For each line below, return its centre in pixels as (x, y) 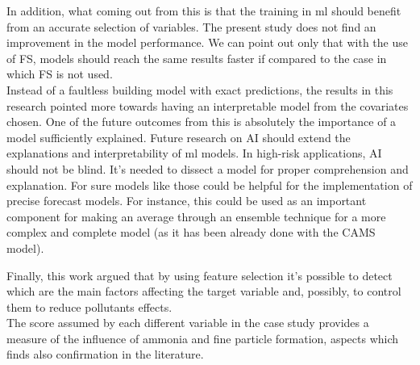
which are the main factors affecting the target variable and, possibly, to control (204, 291)
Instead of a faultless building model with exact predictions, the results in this (200, 89)
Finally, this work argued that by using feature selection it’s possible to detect (200, 275)
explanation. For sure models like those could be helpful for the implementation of (210, 185)
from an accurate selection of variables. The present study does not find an (191, 26)
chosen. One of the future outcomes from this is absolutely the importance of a (202, 122)
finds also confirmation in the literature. (105, 354)
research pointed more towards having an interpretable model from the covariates (208, 105)
